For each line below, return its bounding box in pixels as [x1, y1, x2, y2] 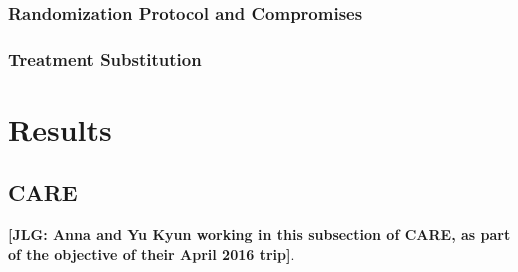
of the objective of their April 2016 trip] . [8, 243, 295, 264]
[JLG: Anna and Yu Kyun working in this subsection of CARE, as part [8, 224, 511, 245]
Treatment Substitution [8, 46, 202, 71]
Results [8, 108, 112, 149]
